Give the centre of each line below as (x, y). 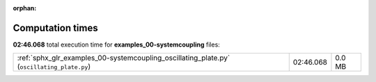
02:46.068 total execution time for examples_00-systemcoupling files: (117, 44)
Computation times (55, 28)
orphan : (25, 8)
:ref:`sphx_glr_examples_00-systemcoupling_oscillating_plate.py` (124, 58)
